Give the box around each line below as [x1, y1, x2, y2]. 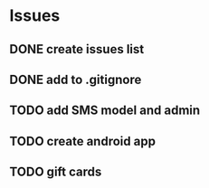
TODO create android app [9, 133, 157, 149]
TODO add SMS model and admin [9, 103, 201, 118]
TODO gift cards [9, 164, 102, 180]
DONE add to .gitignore [9, 71, 142, 87]
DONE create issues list [9, 42, 145, 57]
